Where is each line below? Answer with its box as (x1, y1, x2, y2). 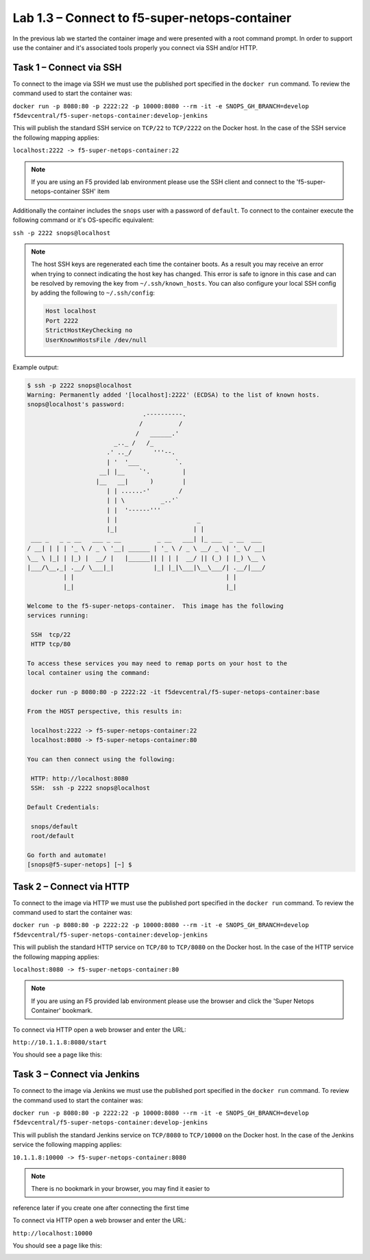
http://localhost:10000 (12, 1229, 92, 1237)
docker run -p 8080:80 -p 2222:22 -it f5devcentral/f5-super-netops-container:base (31, 689, 320, 696)
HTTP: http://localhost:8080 (31, 774, 129, 782)
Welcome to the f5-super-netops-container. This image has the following (27, 602, 284, 610)
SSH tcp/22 (31, 630, 71, 639)
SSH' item (81, 187, 110, 195)
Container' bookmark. (31, 1006, 93, 1015)
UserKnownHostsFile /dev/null (45, 336, 147, 344)
